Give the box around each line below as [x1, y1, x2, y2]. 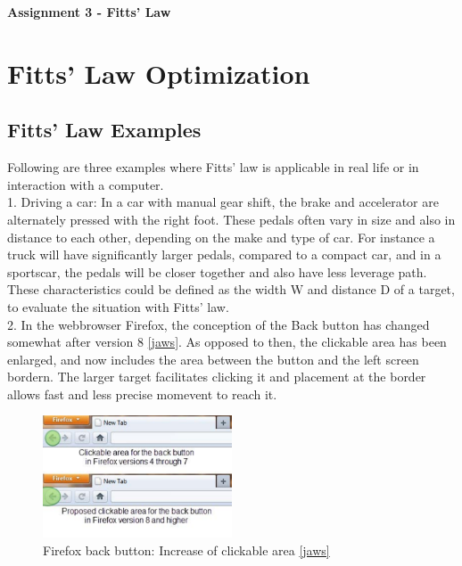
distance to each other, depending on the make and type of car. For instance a [7, 227, 435, 246]
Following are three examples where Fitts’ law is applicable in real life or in [7, 158, 419, 176]
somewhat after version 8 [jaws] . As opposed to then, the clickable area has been [7, 332, 447, 351]
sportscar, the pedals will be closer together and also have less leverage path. [7, 262, 427, 281]
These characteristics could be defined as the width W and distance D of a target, [7, 280, 455, 299]
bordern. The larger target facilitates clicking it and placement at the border [7, 367, 426, 386]
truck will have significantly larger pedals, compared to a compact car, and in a [7, 245, 441, 264]
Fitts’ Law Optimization [7, 54, 310, 91]
